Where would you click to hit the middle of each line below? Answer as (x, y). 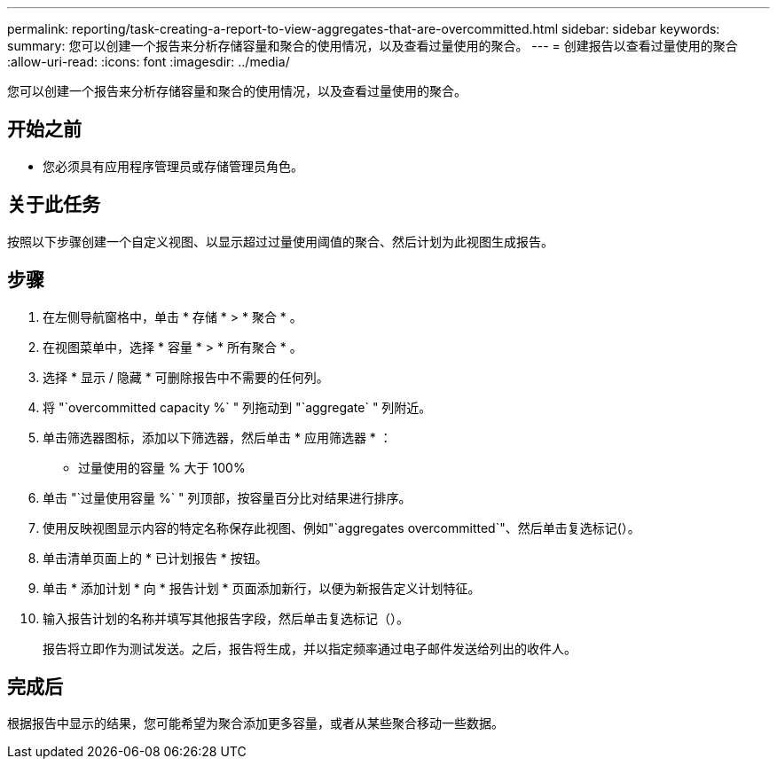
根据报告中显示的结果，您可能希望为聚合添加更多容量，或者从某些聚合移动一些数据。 (255, 723)
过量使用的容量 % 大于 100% (162, 467)
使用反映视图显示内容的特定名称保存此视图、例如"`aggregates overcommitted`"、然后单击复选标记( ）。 (341, 528)
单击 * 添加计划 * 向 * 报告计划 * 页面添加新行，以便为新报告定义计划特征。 (262, 588)
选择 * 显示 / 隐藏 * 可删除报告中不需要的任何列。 (186, 377)
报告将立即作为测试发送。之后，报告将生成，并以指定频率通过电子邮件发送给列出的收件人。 (310, 648)
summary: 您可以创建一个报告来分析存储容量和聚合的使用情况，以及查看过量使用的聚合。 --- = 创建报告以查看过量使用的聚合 (373, 46)
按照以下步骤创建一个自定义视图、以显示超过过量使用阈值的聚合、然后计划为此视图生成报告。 (280, 241)
